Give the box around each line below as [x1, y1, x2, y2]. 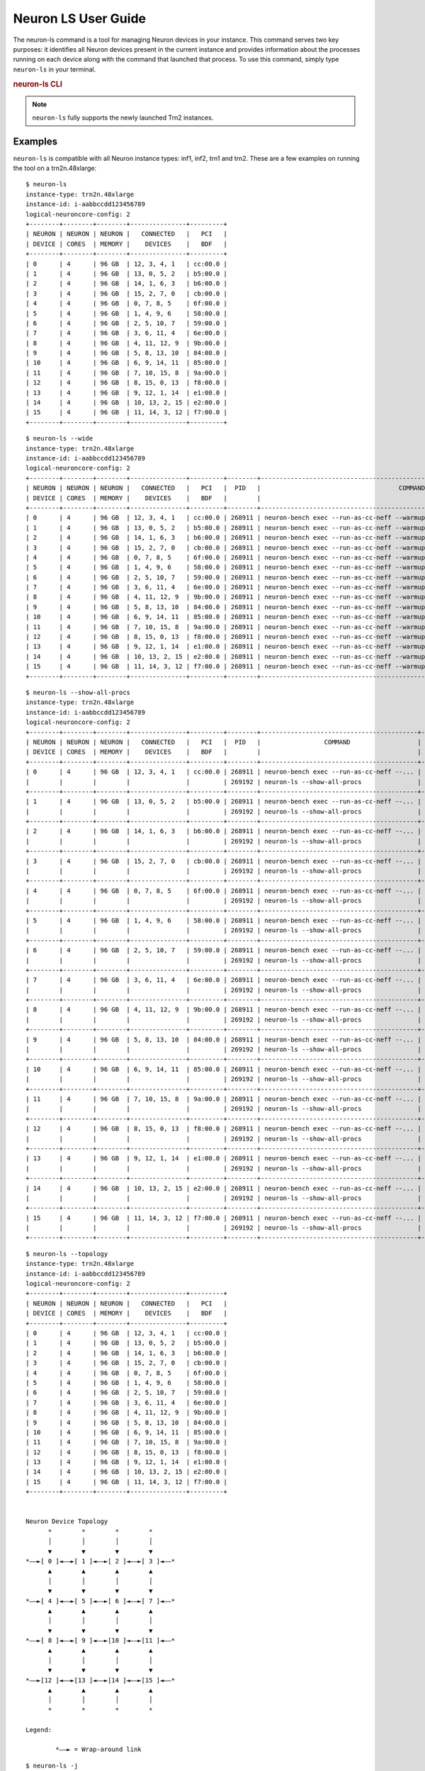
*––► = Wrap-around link [55, 1745, 142, 1753]
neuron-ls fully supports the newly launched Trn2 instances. [32, 113, 214, 122]
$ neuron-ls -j [25, 1761, 79, 1770]
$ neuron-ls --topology [25, 1250, 108, 1257]
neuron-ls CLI [13, 79, 63, 89]
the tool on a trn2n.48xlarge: [13, 164, 97, 173]
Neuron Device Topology [25, 1517, 108, 1526]
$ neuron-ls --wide [25, 434, 93, 443]
